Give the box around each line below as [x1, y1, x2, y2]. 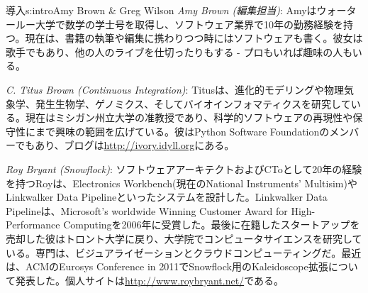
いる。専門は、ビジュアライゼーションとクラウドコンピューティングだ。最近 [6, 245, 362, 260]
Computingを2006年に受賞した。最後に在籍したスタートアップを [63, 217, 360, 232]
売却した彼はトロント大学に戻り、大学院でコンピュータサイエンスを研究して [6, 231, 362, 245]
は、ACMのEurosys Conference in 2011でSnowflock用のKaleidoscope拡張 [6, 259, 328, 274]
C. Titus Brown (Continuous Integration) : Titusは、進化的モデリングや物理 [6, 82, 344, 96]
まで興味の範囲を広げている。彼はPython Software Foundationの [35, 123, 330, 138]
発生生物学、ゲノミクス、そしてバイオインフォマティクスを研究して [35, 96, 351, 111]
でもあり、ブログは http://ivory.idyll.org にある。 [15, 138, 235, 153]
